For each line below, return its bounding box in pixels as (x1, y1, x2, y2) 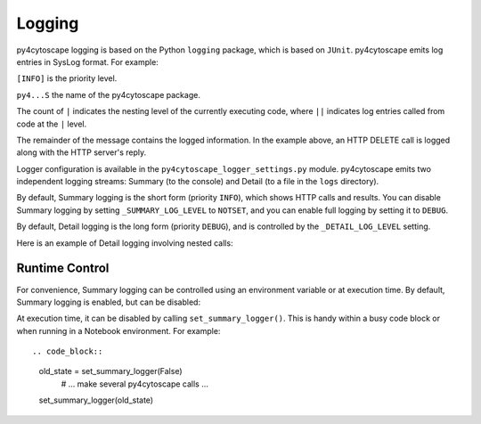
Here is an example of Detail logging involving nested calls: (16, 237, 233, 249)
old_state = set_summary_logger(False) (38, 366, 183, 377)
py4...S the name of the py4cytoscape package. (16, 89, 200, 100)
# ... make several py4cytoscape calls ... (61, 379, 209, 389)
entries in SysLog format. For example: (16, 56, 159, 67)
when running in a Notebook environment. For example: (16, 325, 221, 336)
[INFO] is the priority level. (16, 73, 118, 84)
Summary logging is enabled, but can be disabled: (16, 297, 200, 307)
